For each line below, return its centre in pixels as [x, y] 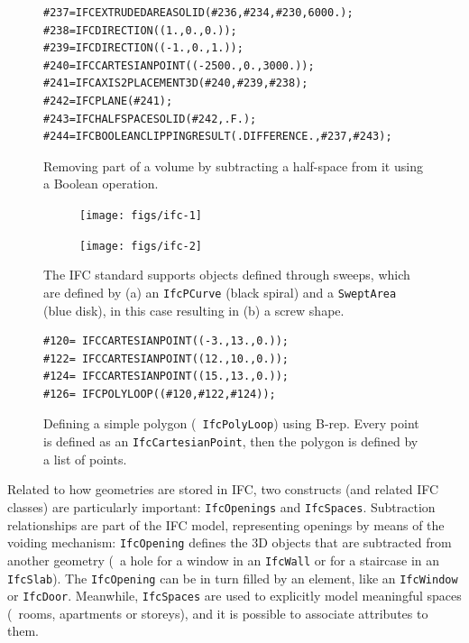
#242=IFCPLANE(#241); [108, 101]
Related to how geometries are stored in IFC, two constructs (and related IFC [223, 489]
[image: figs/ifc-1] [141, 215]
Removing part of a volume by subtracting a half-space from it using [233, 165]
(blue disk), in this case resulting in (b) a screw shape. [194, 310]
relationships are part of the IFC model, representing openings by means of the [226, 524]
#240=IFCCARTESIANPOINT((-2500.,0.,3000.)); [179, 65]
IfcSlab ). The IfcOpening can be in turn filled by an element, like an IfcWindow [233, 578]
